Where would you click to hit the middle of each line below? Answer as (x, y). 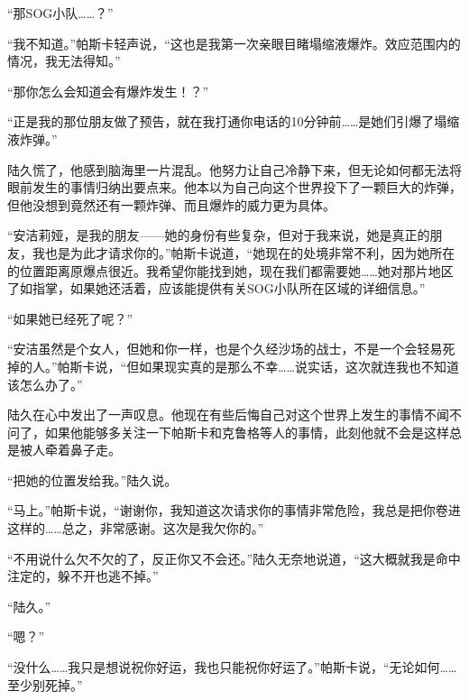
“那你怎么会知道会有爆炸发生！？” (108, 91)
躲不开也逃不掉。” (108, 576)
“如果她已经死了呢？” (70, 318)
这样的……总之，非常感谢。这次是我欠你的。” (136, 528)
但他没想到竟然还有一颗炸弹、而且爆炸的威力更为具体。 (171, 204)
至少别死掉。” (45, 684)
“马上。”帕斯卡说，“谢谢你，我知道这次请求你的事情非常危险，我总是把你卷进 (234, 510)
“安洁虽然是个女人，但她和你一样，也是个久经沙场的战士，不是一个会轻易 (225, 349)
